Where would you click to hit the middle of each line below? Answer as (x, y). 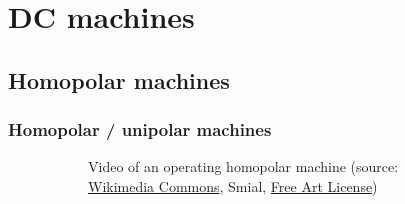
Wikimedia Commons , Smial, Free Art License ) (233, 185)
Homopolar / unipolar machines (140, 129)
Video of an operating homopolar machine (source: (243, 166)
